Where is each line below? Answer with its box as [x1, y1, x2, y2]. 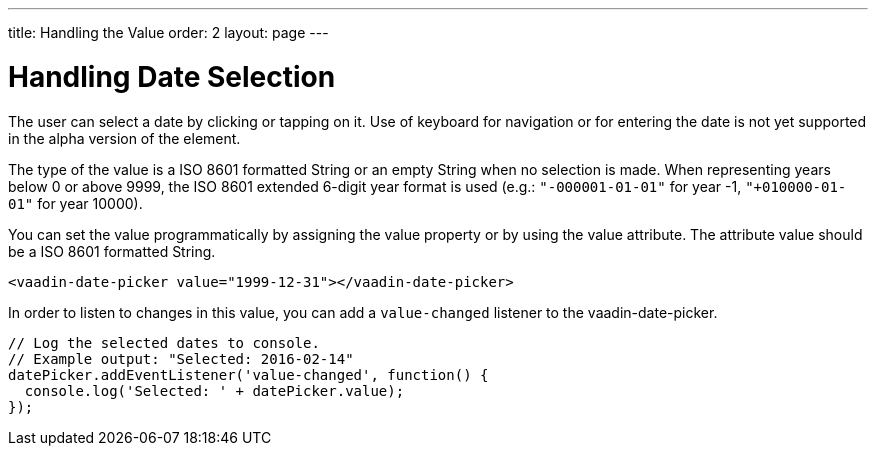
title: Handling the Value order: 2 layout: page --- [8, 24, 329, 41]
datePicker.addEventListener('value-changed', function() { [8, 366, 489, 383]
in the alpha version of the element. [8, 129, 241, 147]
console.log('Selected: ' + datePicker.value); [24, 382, 405, 399]
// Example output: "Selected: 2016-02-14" [8, 350, 354, 367]
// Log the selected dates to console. [8, 334, 320, 351]
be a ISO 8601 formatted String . [8, 242, 216, 260]
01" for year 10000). [8, 194, 143, 212]
